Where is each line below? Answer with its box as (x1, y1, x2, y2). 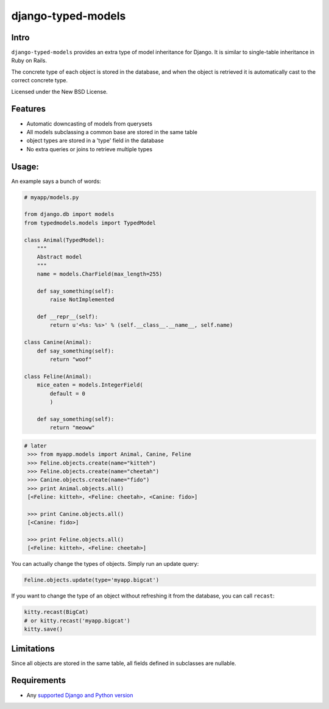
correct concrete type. (11, 77, 68, 84)
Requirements (11, 675, 66, 686)
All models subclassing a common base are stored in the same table (26, 128, 198, 135)
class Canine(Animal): (24, 339, 92, 346)
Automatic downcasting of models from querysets (26, 119, 152, 127)
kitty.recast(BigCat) (24, 608, 89, 616)
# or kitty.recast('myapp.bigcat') (24, 617, 130, 624)
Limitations (11, 643, 55, 654)
